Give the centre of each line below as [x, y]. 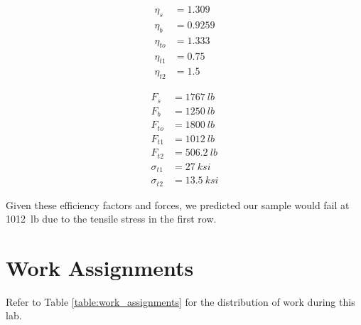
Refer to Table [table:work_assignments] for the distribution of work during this [180, 301]
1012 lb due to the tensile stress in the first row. [111, 219]
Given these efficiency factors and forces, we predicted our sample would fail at [178, 204]
